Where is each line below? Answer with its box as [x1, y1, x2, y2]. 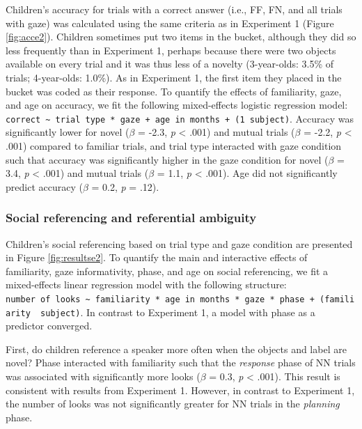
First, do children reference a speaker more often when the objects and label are [6, 341, 347, 356]
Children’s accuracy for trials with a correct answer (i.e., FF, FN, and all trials [6, 2, 343, 16]
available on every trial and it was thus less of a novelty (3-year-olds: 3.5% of [6, 56, 334, 71]
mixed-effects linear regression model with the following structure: [6, 277, 287, 292]
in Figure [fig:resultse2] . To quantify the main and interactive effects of [6, 250, 308, 265]
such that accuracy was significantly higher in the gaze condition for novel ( [6, 152, 329, 166]
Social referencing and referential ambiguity [6, 209, 257, 226]
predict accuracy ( [6, 179, 83, 194]
